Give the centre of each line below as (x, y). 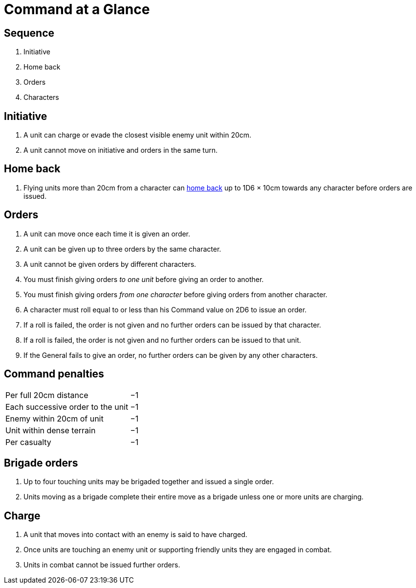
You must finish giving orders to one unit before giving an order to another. (144, 279)
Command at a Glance (77, 9)
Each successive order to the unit (67, 407)
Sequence (29, 33)
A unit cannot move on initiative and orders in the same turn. (120, 150)
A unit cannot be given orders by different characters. (110, 264)
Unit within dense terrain (51, 430)
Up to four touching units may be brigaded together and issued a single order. (149, 482)
